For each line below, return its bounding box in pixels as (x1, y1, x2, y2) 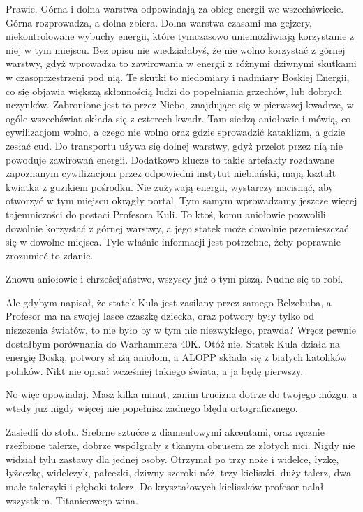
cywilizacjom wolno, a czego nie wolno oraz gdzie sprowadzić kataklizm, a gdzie (6, 125, 346, 139)
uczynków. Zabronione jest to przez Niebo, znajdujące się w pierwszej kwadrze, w (6, 97, 354, 112)
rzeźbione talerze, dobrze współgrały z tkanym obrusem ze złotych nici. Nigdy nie (6, 438, 355, 453)
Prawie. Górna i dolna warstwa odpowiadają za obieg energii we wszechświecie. (6, 1, 344, 15)
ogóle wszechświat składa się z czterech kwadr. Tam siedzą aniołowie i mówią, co (6, 111, 351, 125)
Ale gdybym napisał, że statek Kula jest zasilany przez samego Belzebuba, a (6, 294, 332, 309)
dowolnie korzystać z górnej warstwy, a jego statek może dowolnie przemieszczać (6, 220, 349, 235)
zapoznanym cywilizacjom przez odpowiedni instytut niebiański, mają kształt (6, 166, 336, 180)
